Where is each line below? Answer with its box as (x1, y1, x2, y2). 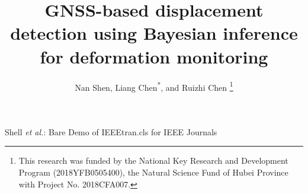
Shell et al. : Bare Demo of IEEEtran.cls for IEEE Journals (5, 125, 217, 138)
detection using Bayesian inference (10, 21, 298, 45)
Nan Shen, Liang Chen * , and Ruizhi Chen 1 (75, 79, 233, 93)
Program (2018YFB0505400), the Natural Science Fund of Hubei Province (18, 166, 288, 178)
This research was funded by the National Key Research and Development (18, 154, 288, 167)
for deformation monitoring (40, 44, 268, 68)
